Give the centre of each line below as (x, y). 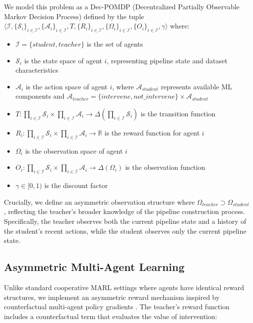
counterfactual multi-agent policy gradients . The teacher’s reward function (117, 307)
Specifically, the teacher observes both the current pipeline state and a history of (125, 221)
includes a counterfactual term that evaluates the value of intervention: (111, 316)
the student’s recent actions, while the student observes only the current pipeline (125, 230)
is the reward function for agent (152, 132)
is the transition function (178, 113)
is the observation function (165, 167)
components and (40, 96)
